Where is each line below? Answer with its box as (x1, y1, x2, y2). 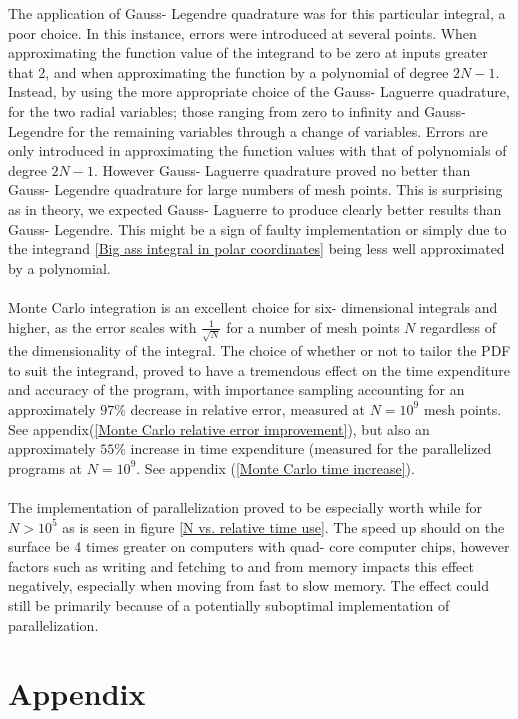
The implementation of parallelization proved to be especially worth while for (8, 496, 482, 517)
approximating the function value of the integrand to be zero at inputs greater (8, 42, 488, 63)
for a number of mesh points (226, 316, 400, 337)
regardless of (420, 316, 497, 337)
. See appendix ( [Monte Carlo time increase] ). (136, 457, 415, 478)
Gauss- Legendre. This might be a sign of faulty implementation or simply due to (8, 218, 507, 239)
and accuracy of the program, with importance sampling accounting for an (8, 379, 465, 400)
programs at (8, 457, 83, 478)
